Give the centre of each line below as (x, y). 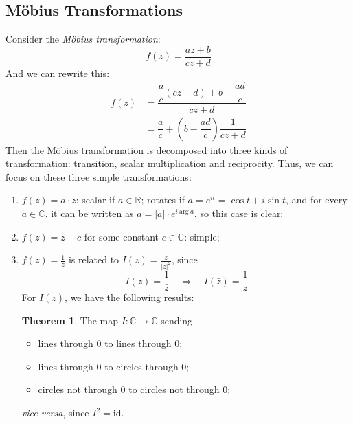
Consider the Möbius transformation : (83, 39)
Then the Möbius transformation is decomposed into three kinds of (147, 149)
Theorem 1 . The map (70, 320)
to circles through (141, 366)
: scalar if (95, 200)
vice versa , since (55, 413)
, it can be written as (89, 213)
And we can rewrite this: (58, 72)
